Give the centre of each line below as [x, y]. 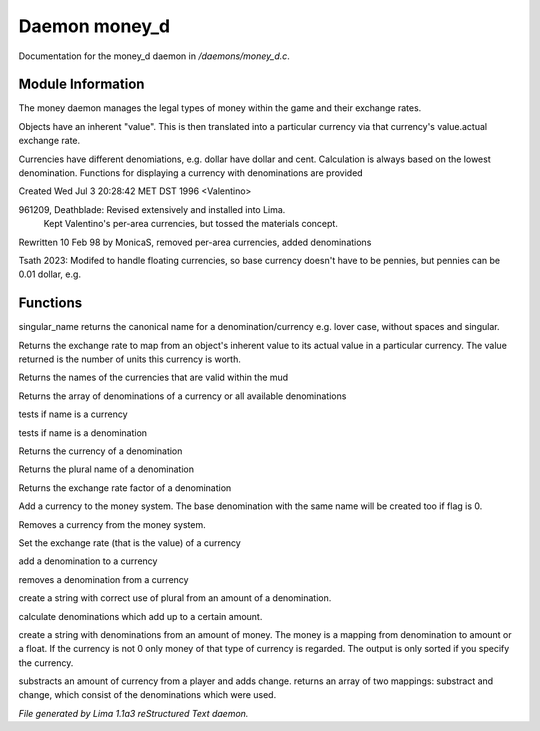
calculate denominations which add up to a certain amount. [140, 616]
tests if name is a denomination [83, 432]
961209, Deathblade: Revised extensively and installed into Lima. [152, 209]
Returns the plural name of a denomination [106, 469]
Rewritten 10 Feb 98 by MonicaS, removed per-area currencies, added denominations [195, 242]
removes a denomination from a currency [103, 579]
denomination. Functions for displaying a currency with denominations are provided [191, 173]
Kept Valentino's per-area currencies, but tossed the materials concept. [191, 224]
